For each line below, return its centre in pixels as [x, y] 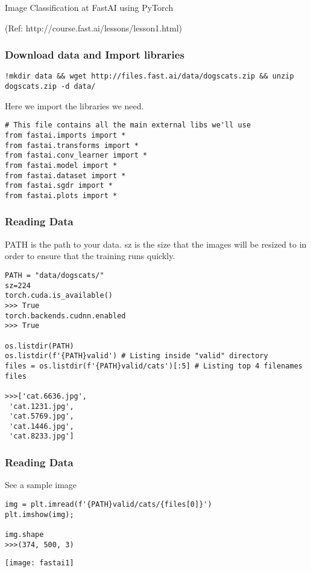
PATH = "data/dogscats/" [55, 275]
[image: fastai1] [39, 563]
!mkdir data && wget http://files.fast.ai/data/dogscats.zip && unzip [149, 76]
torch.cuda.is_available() [59, 296]
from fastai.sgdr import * [59, 186]
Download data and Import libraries [95, 55]
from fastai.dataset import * [65, 175]
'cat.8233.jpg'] [42, 436]
